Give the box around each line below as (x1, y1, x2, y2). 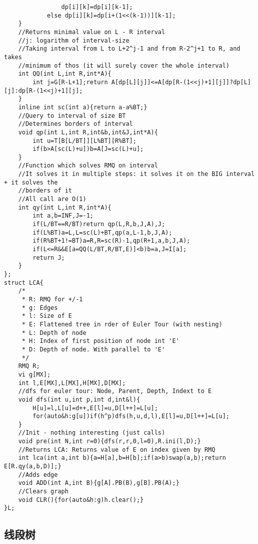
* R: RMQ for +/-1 (21, 295, 83, 303)
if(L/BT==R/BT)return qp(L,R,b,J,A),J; (32, 221, 165, 228)
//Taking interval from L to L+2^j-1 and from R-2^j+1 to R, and (18, 45, 240, 53)
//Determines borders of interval (18, 120, 133, 128)
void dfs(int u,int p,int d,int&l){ (18, 396, 140, 403)
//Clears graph (18, 488, 68, 495)
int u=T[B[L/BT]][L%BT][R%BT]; (32, 137, 136, 144)
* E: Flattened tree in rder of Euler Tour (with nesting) (21, 320, 222, 328)
